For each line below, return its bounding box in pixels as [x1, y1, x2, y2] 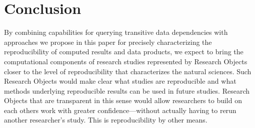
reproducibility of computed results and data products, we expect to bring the [4, 46, 243, 57]
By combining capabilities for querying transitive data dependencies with [4, 27, 228, 37]
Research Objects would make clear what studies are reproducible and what [4, 76, 236, 86]
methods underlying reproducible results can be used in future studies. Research [4, 85, 249, 96]
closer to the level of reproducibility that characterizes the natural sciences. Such [4, 66, 251, 76]
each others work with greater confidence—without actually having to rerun [4, 105, 236, 115]
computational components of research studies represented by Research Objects [4, 56, 247, 66]
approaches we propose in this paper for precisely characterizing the [4, 36, 212, 47]
